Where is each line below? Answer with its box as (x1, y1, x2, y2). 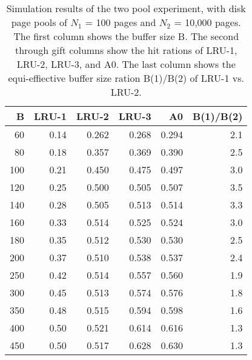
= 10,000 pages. (174, 15, 241, 29)
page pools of (11, 15, 67, 29)
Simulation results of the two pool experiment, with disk (6, 1, 246, 15)
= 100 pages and (85, 15, 156, 29)
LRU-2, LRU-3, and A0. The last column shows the (16, 57, 236, 71)
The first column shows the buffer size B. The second (13, 29, 239, 43)
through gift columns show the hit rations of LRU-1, (15, 43, 237, 57)
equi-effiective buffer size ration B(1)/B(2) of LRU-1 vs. (8, 71, 244, 85)
